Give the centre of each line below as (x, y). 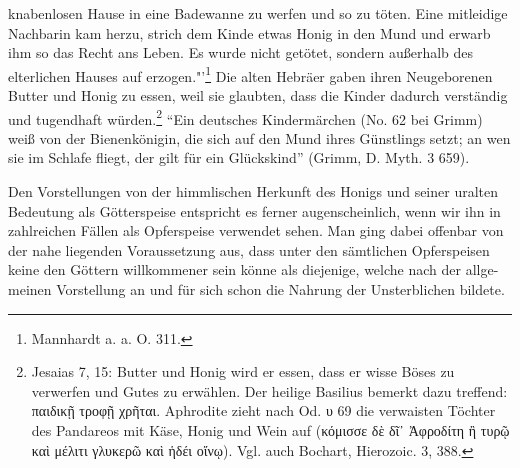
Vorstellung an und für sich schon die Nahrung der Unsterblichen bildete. (280, 289)
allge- (482, 269)
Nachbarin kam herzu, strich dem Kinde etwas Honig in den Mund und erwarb (249, 32)
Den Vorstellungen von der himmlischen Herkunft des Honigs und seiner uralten (253, 191)
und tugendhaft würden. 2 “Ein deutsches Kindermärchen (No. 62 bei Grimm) (245, 117)
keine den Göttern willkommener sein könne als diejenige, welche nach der (234, 269)
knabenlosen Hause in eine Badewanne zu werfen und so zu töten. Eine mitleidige (258, 13)
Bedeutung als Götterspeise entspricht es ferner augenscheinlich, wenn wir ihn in (254, 210)
